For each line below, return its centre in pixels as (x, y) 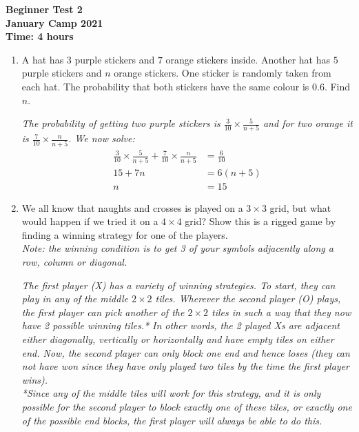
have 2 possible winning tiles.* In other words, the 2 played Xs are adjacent (181, 325)
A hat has (43, 59)
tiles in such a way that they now (281, 312)
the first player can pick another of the (103, 312)
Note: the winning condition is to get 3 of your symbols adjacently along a (177, 248)
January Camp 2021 (54, 22)
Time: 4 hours (40, 36)
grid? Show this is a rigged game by (260, 221)
